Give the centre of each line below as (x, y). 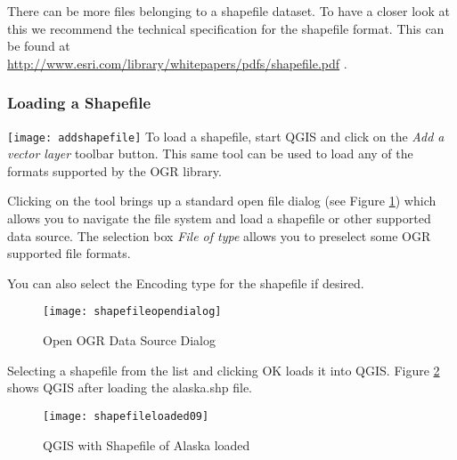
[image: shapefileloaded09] (126, 416)
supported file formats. (69, 253)
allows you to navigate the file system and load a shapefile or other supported (219, 218)
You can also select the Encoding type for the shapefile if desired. (186, 282)
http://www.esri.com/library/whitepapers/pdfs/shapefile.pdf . (177, 63)
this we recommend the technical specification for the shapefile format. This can (226, 28)
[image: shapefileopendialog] (132, 312)
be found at (39, 46)
